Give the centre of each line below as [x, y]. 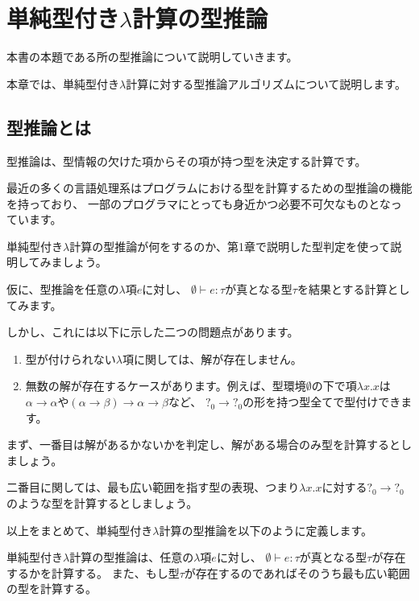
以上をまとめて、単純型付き [80, 530]
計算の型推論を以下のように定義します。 [266, 530]
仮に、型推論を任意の [63, 289]
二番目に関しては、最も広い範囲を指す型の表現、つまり [153, 487]
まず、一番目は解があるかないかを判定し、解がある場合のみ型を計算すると [204, 445]
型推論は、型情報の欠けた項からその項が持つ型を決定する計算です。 [187, 161]
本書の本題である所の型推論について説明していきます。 [152, 57]
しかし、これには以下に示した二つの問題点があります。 [153, 332]
